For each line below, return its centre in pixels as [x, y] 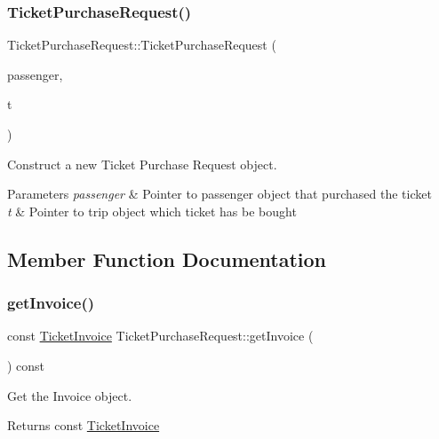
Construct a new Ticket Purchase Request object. [142, 164]
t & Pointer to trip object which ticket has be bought [152, 211]
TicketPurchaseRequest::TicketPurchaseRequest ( [142, 45]
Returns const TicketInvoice [84, 425]
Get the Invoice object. [70, 395]
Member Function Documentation [167, 259]
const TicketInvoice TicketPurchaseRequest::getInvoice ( [160, 336]
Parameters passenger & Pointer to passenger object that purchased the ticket [219, 194]
